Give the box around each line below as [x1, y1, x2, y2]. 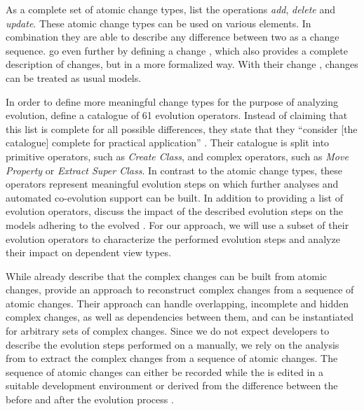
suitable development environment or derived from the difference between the [6, 378, 338, 393]
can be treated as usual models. [6, 70, 142, 85]
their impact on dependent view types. [6, 245, 171, 260]
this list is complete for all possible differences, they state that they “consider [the [6, 121, 358, 136]
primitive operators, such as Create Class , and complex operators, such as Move [6, 148, 349, 163]
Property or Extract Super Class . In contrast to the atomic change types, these [6, 162, 343, 177]
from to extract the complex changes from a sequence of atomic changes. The [6, 351, 338, 365]
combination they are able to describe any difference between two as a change [6, 29, 339, 44]
